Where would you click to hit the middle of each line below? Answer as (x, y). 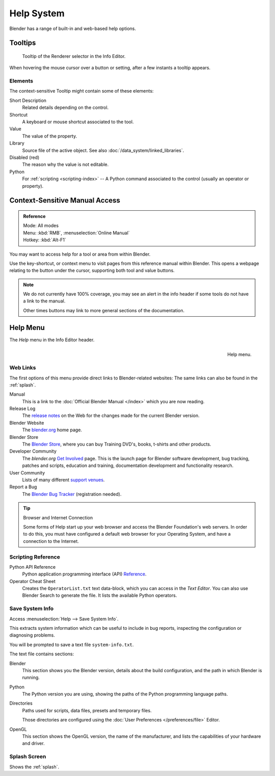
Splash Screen (28, 757)
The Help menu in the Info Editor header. (52, 340)
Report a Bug (23, 487)
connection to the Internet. (51, 541)
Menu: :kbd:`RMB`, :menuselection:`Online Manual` (76, 233)
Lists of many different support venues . (63, 480)
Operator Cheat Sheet (32, 581)
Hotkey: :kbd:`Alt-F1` (45, 240)
